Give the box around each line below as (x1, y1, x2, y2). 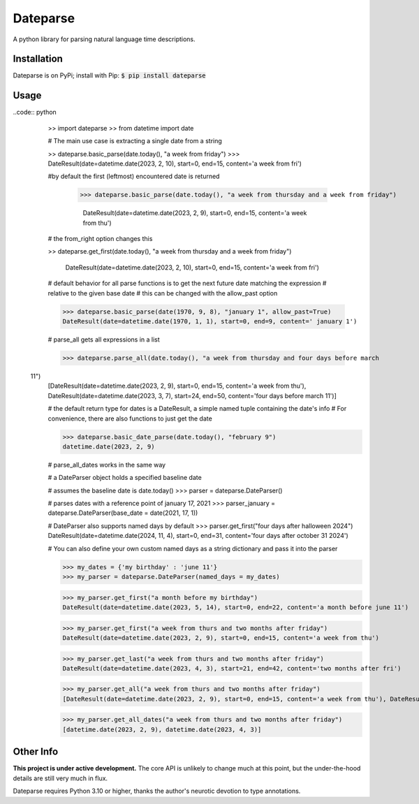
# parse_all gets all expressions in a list (47, 335, 160, 344)
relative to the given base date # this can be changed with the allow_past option (47, 288, 278, 297)
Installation (13, 53, 63, 65)
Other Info (13, 746, 59, 758)
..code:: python (13, 108, 57, 117)
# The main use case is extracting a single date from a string (47, 137, 223, 145)
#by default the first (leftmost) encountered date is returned (47, 172, 220, 181)
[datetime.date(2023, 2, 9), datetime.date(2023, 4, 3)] (62, 725, 262, 733)
